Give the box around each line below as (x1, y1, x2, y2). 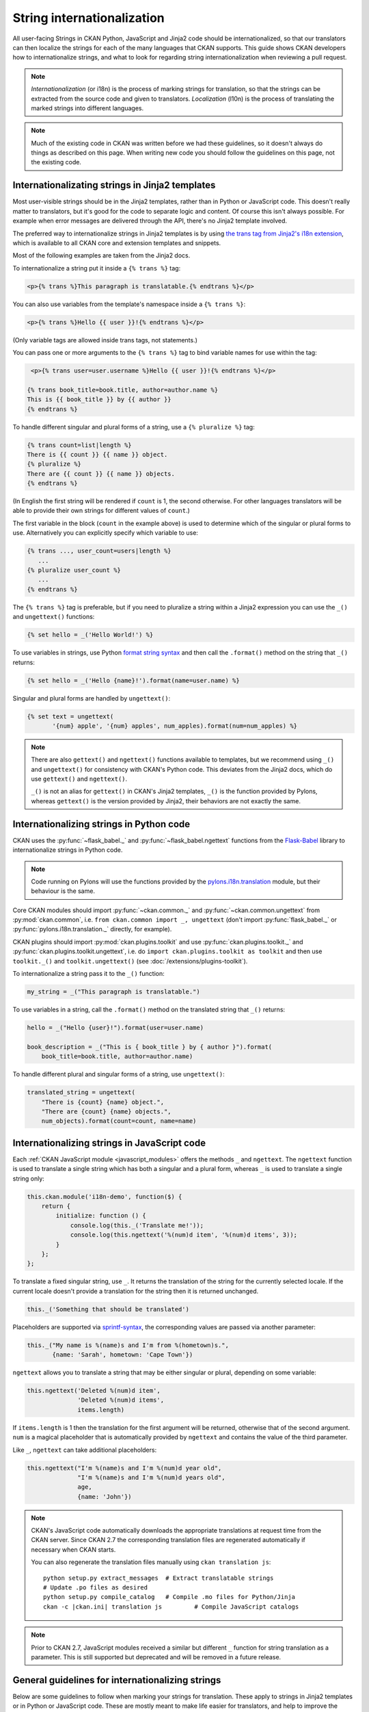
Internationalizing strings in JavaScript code (12, 1137, 206, 1148)
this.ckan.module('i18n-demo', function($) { (27, 1192, 182, 1200)
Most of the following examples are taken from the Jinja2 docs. (12, 251, 191, 260)
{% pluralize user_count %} (27, 566, 121, 575)
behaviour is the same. (31, 887, 96, 895)
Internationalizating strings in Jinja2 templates (12, 179, 216, 191)
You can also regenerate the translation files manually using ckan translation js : (31, 1558, 271, 1566)
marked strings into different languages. (31, 103, 143, 112)
